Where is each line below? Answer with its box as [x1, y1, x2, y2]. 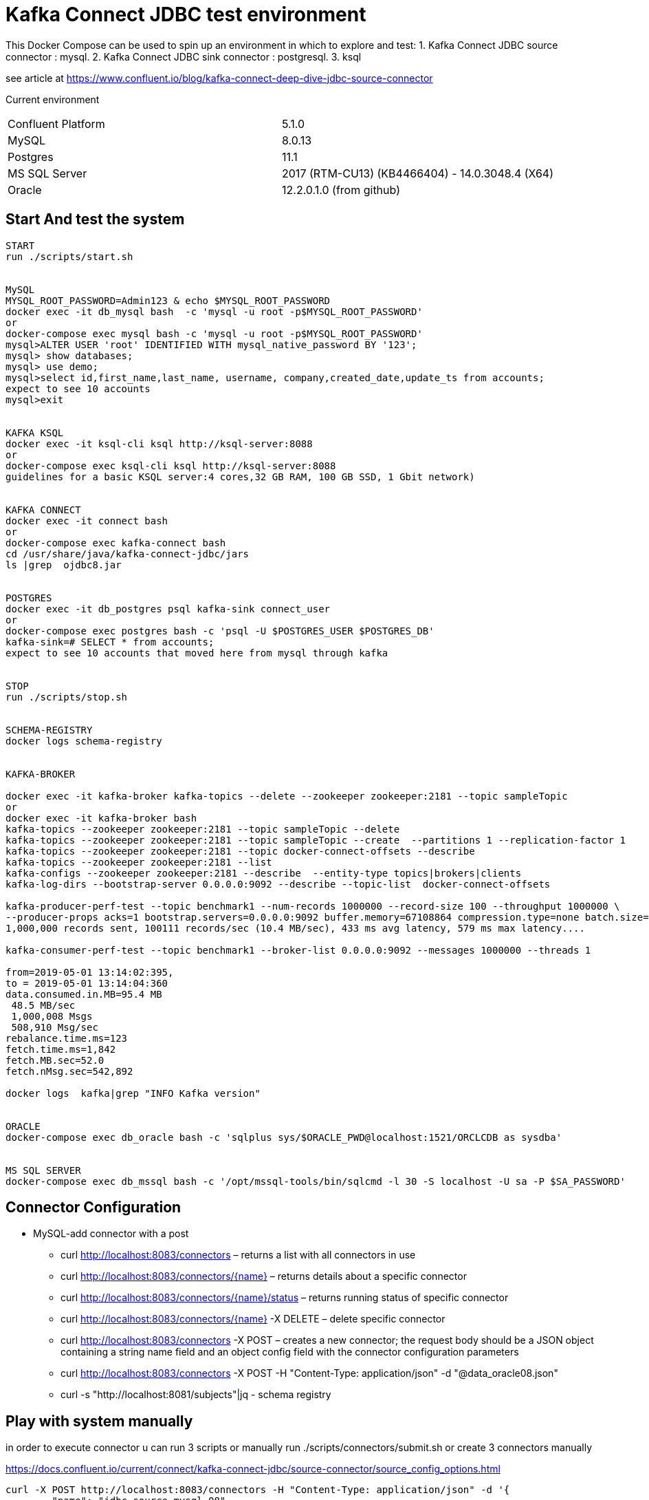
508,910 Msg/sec [11, 1021, 98, 1033]
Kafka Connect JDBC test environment [5, 3, 366, 26]
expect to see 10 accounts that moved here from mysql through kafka [5, 647, 388, 658]
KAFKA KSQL [5, 427, 64, 438]
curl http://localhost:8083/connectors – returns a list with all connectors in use [60, 1249, 416, 1261]
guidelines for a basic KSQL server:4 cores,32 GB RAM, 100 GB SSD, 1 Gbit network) [5, 471, 475, 482]
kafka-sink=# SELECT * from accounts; [5, 636, 214, 647]
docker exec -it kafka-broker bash [5, 812, 197, 824]
